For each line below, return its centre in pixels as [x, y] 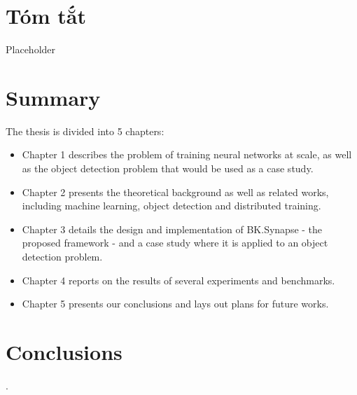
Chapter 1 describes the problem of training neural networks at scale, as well [187, 154]
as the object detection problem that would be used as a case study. [168, 168]
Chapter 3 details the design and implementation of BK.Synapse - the [172, 229]
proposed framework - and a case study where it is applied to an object [175, 243]
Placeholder [31, 49]
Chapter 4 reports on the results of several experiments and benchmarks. [178, 280]
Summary [53, 97]
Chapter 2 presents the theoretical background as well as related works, [175, 192]
